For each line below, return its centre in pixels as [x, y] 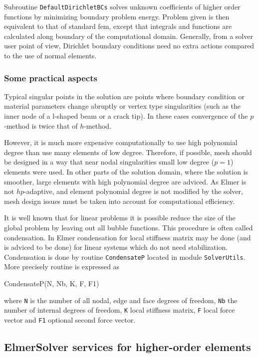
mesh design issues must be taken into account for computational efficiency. [120, 201]
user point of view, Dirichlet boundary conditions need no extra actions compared [129, 46]
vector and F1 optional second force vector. [70, 319]
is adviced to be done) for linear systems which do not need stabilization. [116, 247]
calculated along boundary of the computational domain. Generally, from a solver [129, 36]
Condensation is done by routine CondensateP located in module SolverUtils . [125, 257]
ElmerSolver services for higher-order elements [128, 346]
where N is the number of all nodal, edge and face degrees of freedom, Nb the [121, 300]
